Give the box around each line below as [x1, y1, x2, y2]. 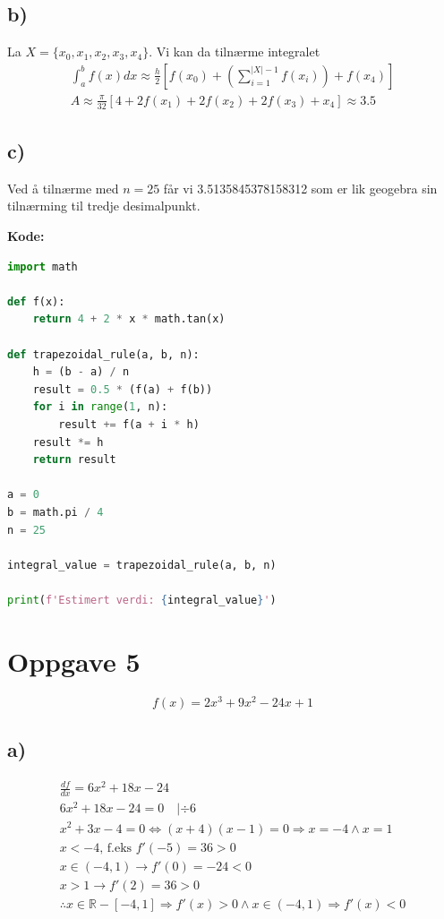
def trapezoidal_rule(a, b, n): [7, 348, 200, 361]
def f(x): [7, 295, 65, 308]
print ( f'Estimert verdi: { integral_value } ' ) [7, 593, 277, 606]
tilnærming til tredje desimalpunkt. [7, 196, 201, 215]
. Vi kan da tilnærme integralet [149, 42, 320, 61]
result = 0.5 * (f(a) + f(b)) [32, 382, 213, 396]
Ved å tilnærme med [7, 178, 119, 197]
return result [32, 453, 116, 467]
